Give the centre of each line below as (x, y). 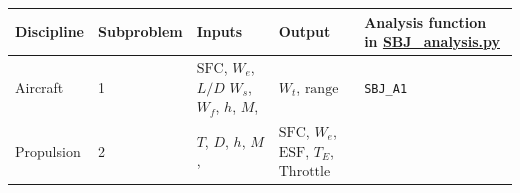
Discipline (49, 31)
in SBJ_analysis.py (432, 41)
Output (304, 31)
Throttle (304, 172)
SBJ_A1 (386, 88)
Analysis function (425, 21)
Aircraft (39, 86)
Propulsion (48, 150)
